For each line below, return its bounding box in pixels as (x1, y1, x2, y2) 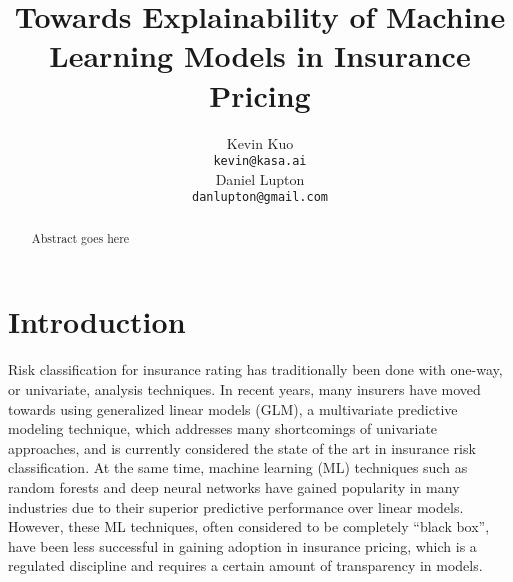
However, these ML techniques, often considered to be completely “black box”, (8, 516, 490, 537)
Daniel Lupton (215, 168, 305, 189)
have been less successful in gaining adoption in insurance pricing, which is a (8, 535, 477, 556)
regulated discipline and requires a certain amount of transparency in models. (8, 555, 483, 576)
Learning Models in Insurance (49, 35, 471, 76)
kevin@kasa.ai (213, 154, 307, 169)
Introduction (8, 301, 186, 342)
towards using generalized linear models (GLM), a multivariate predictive (8, 398, 458, 419)
